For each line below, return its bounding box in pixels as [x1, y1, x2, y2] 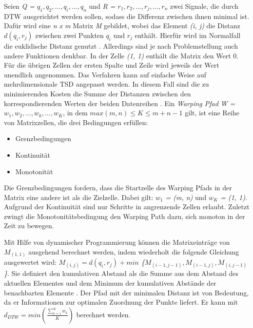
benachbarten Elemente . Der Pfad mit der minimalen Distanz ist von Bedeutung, [4, 287, 249, 297]
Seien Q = [4, 1, 35, 11]
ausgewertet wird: [4, 257, 57, 267]
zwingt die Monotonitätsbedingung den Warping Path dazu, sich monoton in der [4, 211, 245, 221]
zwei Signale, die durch [170, 1, 239, 11]
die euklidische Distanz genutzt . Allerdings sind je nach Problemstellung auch [4, 40, 238, 51]
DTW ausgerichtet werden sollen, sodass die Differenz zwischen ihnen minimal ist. [4, 11, 250, 21]
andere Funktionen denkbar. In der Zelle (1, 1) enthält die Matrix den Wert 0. [4, 50, 239, 60]
